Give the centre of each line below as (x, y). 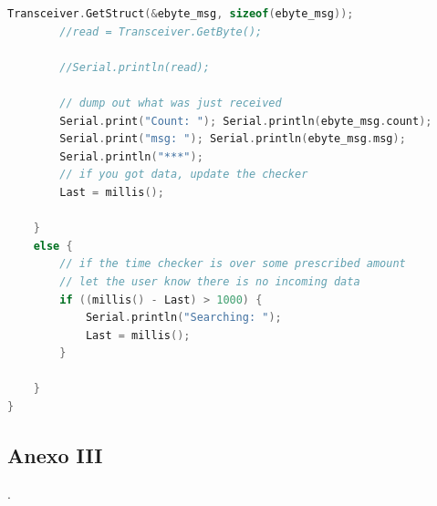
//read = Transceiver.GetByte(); (161, 31)
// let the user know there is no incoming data (210, 281)
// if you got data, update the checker (184, 175)
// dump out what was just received (171, 103)
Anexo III (55, 455)
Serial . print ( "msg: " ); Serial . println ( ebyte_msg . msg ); (233, 139)
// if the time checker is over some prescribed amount (233, 264)
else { (53, 246)
